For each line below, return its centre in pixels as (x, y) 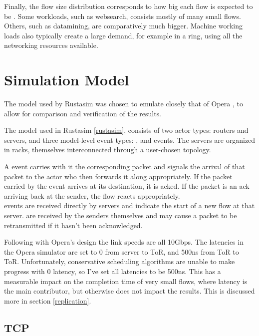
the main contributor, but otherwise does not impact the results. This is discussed (129, 291)
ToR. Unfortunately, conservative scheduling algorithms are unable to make (120, 261)
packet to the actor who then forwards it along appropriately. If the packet (118, 176)
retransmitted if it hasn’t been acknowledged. (73, 225)
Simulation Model (67, 80)
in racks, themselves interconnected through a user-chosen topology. (108, 150)
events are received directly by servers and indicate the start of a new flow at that (129, 205)
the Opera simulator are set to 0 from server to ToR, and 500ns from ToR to (122, 251)
